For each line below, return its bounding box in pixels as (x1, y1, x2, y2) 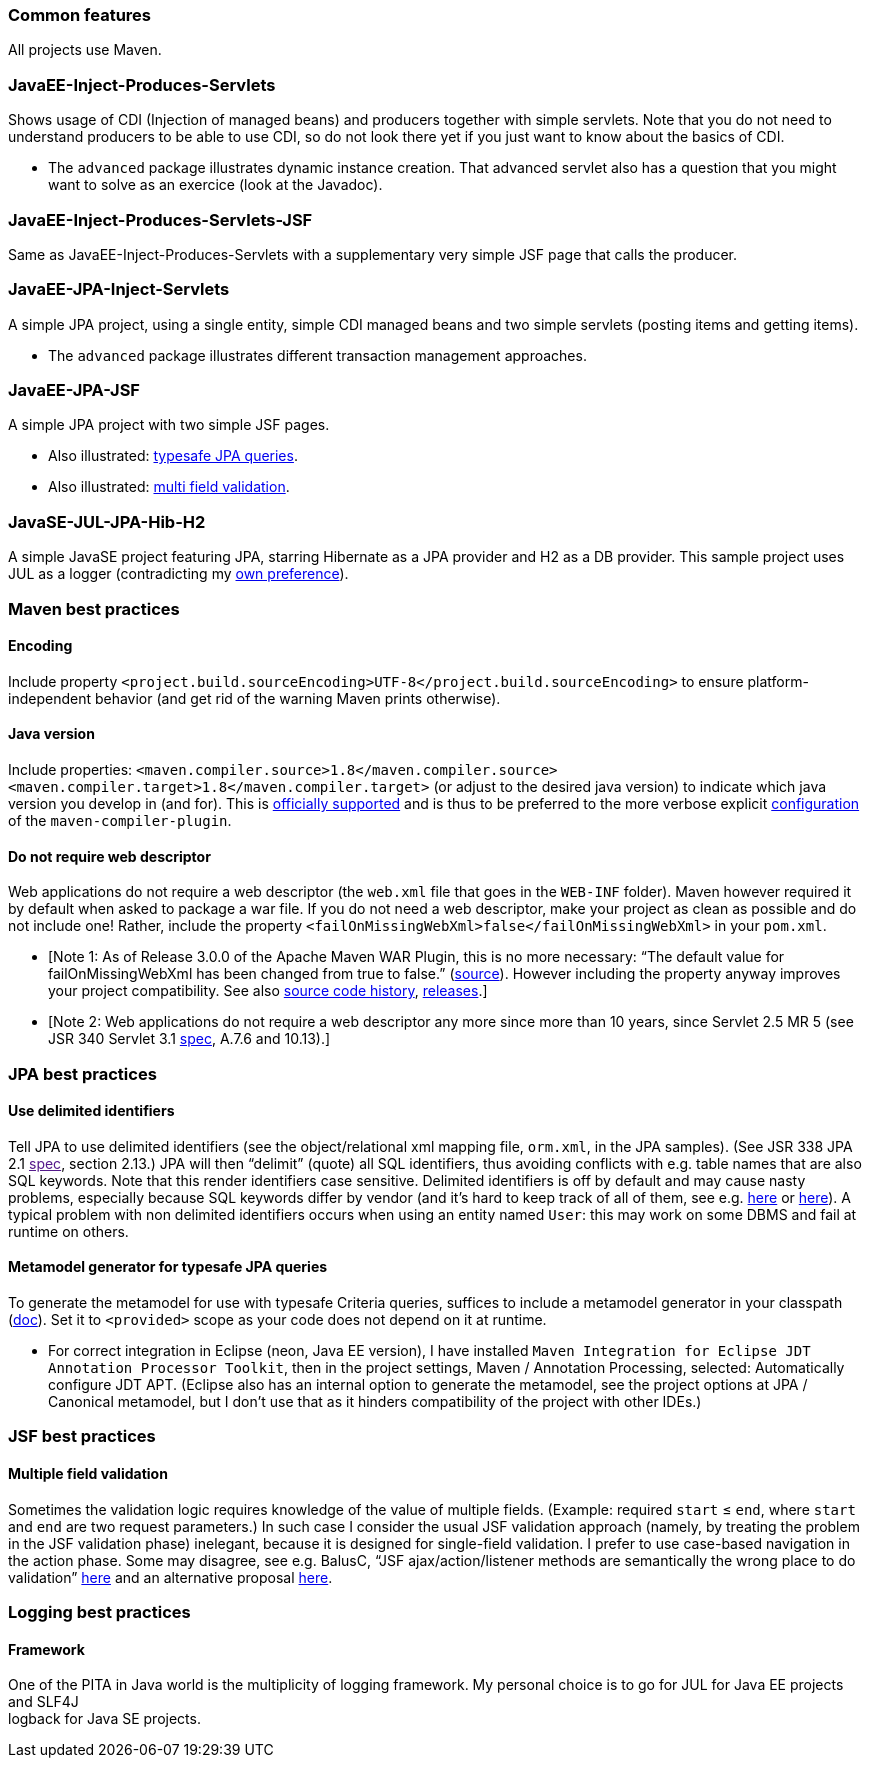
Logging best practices (8, 1601, 191, 1622)
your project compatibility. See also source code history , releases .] (48, 982, 488, 1000)
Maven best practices (8, 598, 180, 619)
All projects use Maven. (8, 41, 162, 59)
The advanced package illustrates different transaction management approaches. (48, 346, 587, 364)
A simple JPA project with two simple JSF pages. (8, 416, 330, 434)
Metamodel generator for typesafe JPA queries (8, 1258, 328, 1276)
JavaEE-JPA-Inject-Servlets (8, 279, 230, 300)
